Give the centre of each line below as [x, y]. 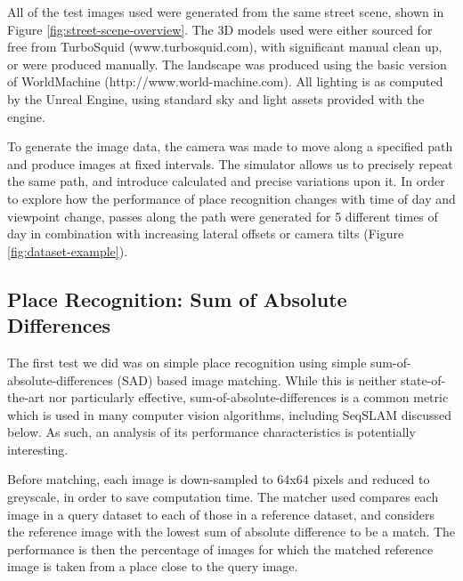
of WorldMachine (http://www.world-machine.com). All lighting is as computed [225, 81]
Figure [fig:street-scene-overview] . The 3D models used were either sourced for [220, 29]
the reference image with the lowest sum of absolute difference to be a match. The [231, 532]
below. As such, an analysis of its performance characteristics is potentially [211, 432]
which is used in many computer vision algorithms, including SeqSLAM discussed [229, 414]
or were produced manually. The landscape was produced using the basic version [227, 64]
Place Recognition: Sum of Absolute [177, 299]
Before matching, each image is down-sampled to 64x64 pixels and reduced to [219, 479]
